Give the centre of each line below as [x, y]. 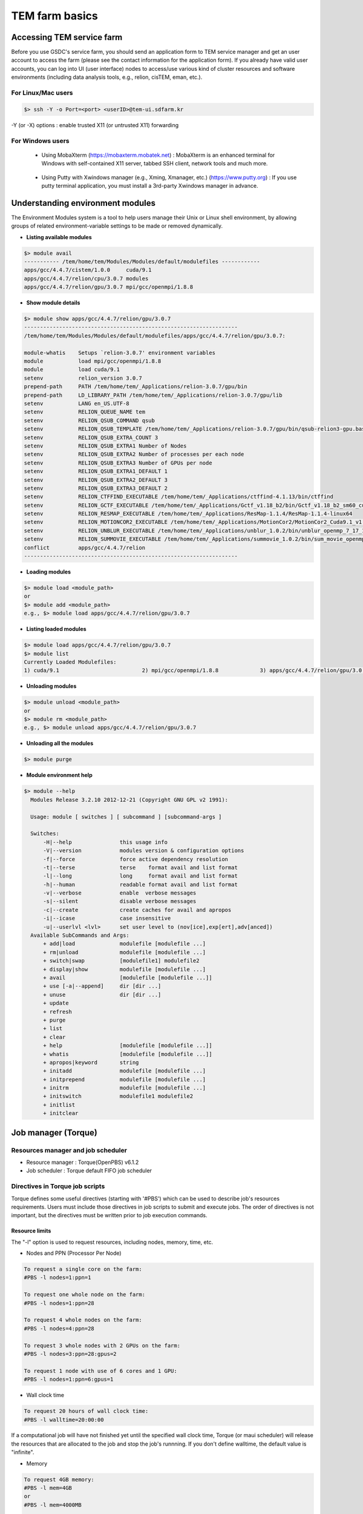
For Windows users [40, 140]
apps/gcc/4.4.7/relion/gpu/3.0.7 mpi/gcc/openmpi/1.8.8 [109, 287]
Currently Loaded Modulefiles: [70, 662]
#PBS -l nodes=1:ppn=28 [59, 1303]
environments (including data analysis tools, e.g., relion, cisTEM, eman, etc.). [107, 77]
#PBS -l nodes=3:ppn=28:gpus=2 [70, 1354]
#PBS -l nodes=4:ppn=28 [59, 1328]
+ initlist [59, 1105]
